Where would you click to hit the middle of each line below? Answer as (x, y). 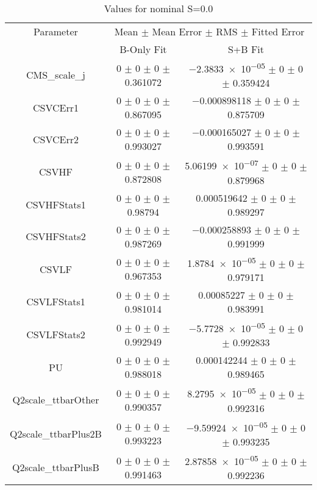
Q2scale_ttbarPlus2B (56, 433)
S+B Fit (246, 49)
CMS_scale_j (55, 75)
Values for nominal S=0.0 (158, 8)
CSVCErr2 (55, 139)
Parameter (56, 31)
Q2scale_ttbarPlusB (56, 467)
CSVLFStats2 (56, 335)
